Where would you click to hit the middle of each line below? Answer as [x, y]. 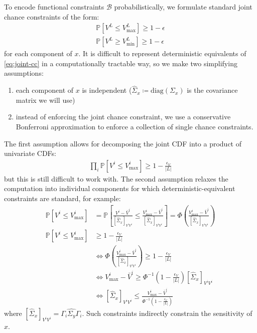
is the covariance [212, 90]
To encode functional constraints [54, 7]
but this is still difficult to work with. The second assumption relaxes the [116, 178]
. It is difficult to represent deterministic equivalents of [162, 53]
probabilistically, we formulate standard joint [183, 7]
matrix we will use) [45, 100]
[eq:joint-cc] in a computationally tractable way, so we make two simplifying [121, 63]
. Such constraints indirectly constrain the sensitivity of [167, 313]
